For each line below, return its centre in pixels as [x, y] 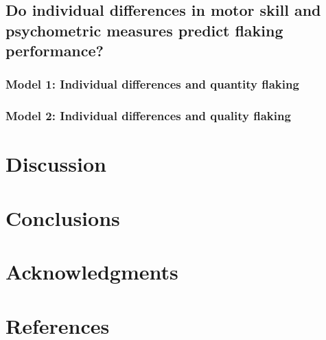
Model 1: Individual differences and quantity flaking [152, 84]
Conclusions [63, 217]
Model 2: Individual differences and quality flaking [148, 116]
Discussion [56, 164]
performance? [55, 50]
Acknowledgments [92, 272]
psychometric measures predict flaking [144, 30]
